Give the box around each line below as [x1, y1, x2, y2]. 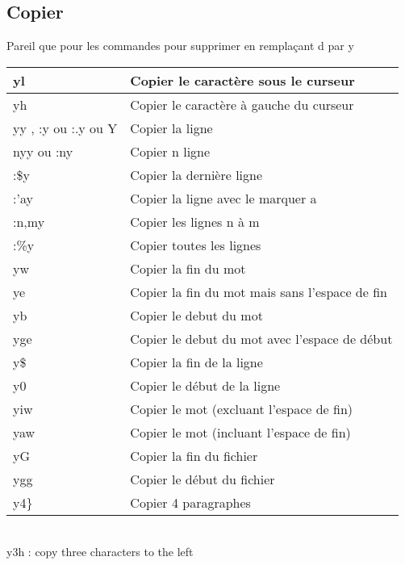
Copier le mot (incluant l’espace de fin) [130, 422, 351, 442]
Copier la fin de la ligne [130, 352, 263, 371]
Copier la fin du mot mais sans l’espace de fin [130, 282, 387, 301]
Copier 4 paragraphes [130, 492, 251, 512]
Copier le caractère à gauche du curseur [130, 94, 354, 114]
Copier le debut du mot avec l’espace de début [130, 329, 393, 348]
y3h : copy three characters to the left [6, 543, 194, 560]
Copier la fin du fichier [130, 446, 258, 465]
